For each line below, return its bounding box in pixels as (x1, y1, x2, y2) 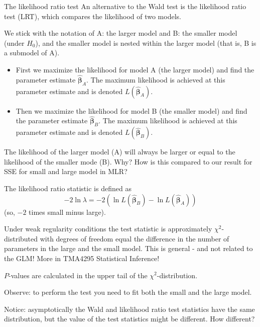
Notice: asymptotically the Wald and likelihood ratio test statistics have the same (4, 303, 255, 314)
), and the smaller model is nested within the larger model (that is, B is (35, 37, 256, 48)
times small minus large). (29, 206, 106, 217)
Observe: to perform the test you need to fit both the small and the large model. (4, 287, 252, 297)
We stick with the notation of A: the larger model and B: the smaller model (4, 28, 237, 38)
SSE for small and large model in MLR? (4, 166, 127, 177)
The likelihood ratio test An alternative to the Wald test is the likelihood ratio (4, 1, 246, 11)
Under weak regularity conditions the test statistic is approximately (4, 223, 212, 234)
